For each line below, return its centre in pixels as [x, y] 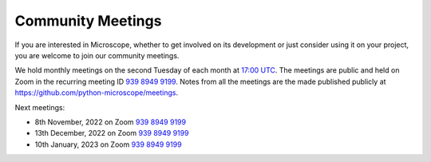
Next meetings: [40, 107]
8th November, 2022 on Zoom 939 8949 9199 [111, 122]
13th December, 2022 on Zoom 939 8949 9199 [112, 133]
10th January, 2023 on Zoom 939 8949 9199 [109, 144]
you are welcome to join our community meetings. [97, 55]
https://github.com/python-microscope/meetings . [97, 93]
